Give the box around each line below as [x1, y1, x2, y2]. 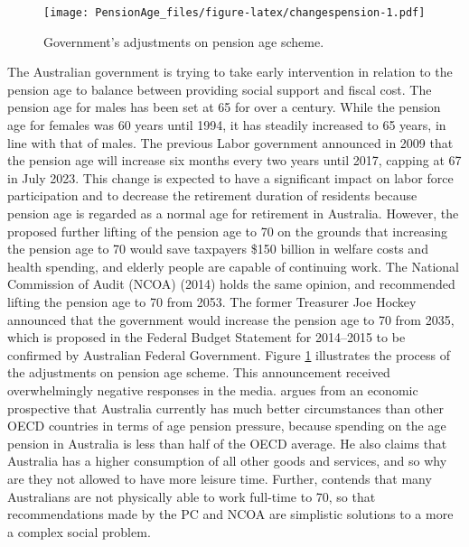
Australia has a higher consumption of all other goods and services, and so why [7, 451, 447, 470]
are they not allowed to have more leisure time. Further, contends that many [7, 468, 432, 487]
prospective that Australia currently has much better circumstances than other [7, 398, 444, 417]
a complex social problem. [7, 522, 151, 541]
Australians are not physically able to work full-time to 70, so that [7, 487, 376, 505]
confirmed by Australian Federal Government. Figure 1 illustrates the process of [7, 345, 450, 364]
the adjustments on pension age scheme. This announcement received [7, 363, 390, 382]
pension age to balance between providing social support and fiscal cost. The [7, 79, 432, 98]
